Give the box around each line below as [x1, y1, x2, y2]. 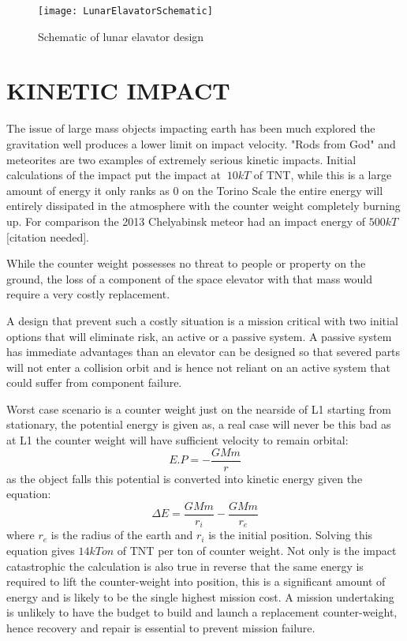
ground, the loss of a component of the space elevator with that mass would [6, 270, 372, 287]
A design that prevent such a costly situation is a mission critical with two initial [6, 312, 398, 328]
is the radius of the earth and [50, 527, 193, 543]
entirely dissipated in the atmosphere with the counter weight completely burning [6, 197, 401, 214]
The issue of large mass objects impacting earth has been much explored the [6, 120, 375, 137]
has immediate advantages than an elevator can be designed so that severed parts [6, 343, 401, 360]
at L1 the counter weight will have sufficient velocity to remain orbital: [6, 432, 349, 448]
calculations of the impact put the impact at [6, 167, 221, 183]
